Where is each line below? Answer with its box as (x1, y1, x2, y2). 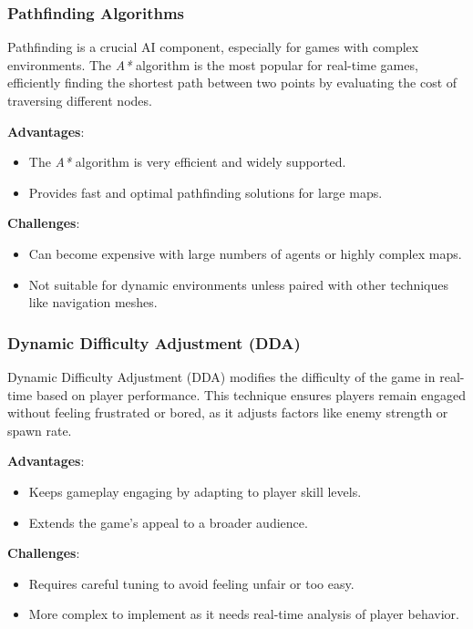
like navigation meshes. (28, 293, 158, 312)
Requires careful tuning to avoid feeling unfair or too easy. (28, 573, 355, 593)
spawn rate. (7, 420, 72, 439)
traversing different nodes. (7, 91, 152, 109)
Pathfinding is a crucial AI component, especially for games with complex (7, 37, 419, 57)
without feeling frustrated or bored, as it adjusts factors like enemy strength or (7, 403, 448, 422)
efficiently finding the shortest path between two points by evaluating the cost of (7, 73, 458, 92)
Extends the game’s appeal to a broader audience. (28, 512, 308, 531)
